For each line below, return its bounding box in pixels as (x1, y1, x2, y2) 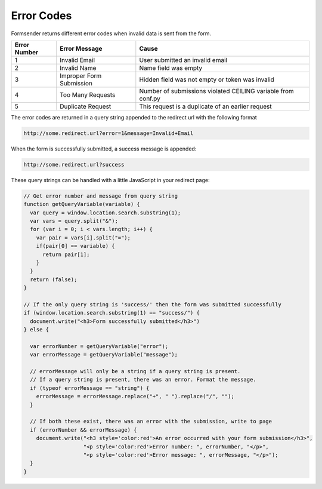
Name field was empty (139, 63, 203, 72)
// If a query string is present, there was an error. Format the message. (30, 376, 256, 383)
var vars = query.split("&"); (30, 218, 119, 224)
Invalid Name (60, 63, 97, 72)
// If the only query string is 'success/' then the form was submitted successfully (23, 301, 281, 307)
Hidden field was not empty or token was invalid (139, 75, 274, 84)
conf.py (139, 94, 160, 103)
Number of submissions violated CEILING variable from (139, 87, 295, 95)
